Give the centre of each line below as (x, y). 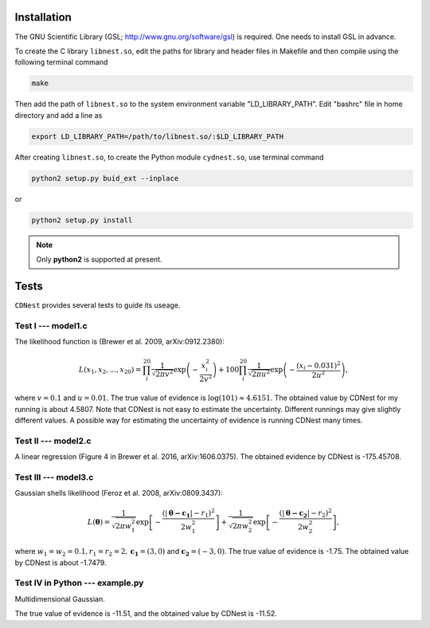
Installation (43, 17)
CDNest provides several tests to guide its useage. (98, 305)
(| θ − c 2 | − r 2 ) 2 (305, 513)
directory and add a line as (59, 115)
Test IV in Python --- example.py (79, 583)
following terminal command (61, 62)
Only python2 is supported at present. (99, 259)
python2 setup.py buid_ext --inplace (105, 178)
